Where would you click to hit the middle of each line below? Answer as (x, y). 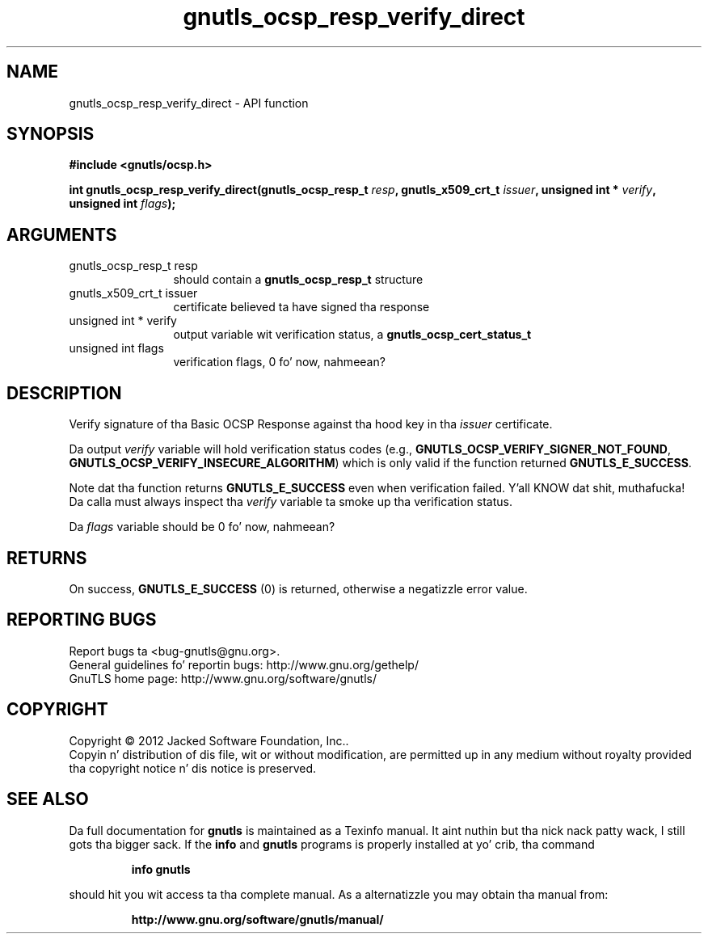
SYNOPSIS (51, 134)
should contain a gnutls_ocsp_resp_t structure (298, 280)
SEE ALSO (48, 799)
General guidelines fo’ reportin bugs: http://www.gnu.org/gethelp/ (244, 664)
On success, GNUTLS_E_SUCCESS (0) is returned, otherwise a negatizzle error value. (298, 588)
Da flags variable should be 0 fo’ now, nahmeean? (202, 527)
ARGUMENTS (62, 234)
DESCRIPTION (64, 393)
